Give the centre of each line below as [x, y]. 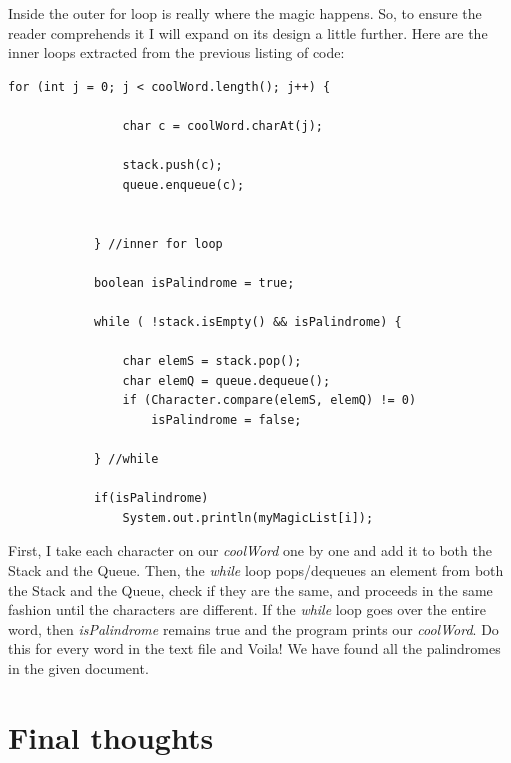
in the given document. [78, 668]
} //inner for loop [158, 243]
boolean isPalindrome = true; [194, 282]
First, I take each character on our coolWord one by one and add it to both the [250, 550]
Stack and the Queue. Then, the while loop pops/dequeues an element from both [256, 570]
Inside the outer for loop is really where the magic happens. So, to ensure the [245, 13]
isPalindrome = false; [226, 419]
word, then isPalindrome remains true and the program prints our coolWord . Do [253, 628]
